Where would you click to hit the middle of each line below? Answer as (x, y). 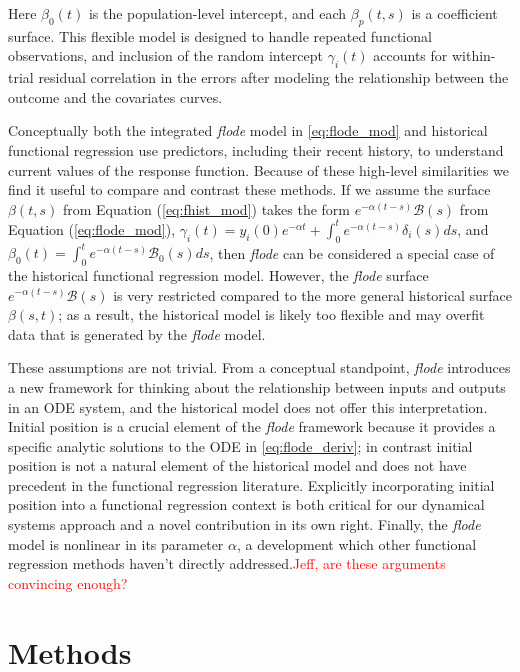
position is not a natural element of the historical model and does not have (237, 465)
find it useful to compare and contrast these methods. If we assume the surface (249, 189)
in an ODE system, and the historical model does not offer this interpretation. (248, 406)
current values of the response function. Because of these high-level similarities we (258, 169)
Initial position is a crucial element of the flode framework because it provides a (252, 426)
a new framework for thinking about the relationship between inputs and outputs (257, 386)
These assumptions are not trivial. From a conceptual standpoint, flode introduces (259, 367)
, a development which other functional (356, 543)
